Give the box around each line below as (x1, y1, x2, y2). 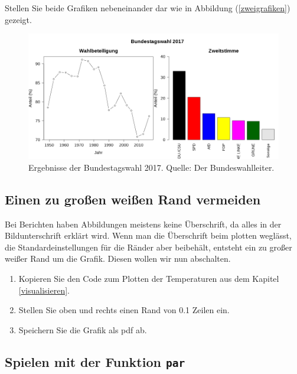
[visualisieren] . (18, 284, 70, 296)
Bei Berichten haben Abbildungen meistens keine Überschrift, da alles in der (5, 217, 282, 230)
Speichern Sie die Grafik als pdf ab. (18, 323, 147, 336)
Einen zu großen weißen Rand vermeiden (5, 190, 261, 208)
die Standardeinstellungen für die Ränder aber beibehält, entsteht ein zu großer (5, 240, 292, 253)
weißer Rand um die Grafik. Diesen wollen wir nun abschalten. (5, 252, 231, 265)
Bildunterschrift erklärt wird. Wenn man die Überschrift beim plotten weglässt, (5, 229, 292, 242)
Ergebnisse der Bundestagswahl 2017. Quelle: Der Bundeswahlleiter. (28, 161, 275, 173)
